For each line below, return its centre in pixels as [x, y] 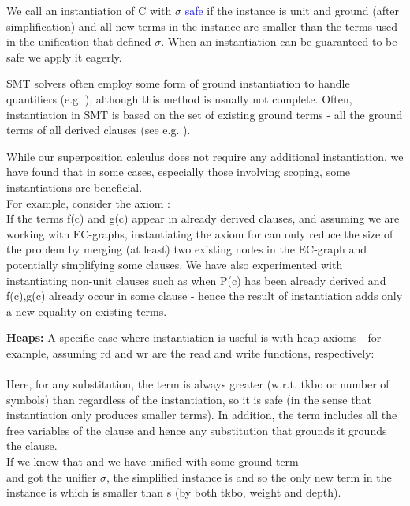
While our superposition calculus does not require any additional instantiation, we [205, 156]
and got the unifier [52, 476]
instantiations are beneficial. [75, 187]
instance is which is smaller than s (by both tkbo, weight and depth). [174, 492]
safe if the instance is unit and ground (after [292, 10]
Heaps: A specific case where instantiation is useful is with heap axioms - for [194, 337]
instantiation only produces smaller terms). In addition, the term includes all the [202, 415]
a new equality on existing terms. [87, 311]
